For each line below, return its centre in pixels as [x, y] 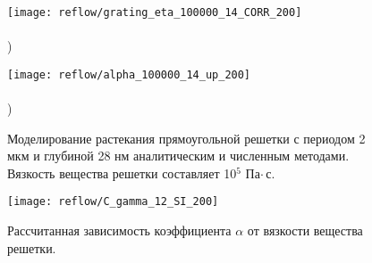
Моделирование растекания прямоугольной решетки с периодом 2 [186, 138]
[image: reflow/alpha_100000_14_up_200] [129, 74]
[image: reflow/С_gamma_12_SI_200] [113, 202]
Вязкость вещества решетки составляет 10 [122, 173]
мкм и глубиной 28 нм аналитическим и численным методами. [178, 156]
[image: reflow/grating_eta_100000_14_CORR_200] [155, 12]
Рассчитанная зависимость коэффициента [119, 230]
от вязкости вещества [305, 230]
